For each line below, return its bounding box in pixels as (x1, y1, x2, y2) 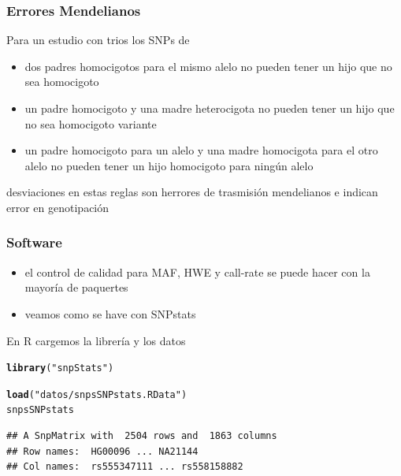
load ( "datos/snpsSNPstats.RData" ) (6, 389, 188, 400)
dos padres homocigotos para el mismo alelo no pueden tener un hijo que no (24, 58, 392, 74)
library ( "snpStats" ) (6, 363, 114, 374)
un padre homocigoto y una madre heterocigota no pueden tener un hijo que (24, 100, 395, 116)
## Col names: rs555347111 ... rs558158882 (6, 461, 243, 473)
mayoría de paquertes (24, 279, 128, 296)
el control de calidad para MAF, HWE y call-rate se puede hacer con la (24, 263, 370, 280)
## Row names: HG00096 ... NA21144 (6, 445, 199, 457)
